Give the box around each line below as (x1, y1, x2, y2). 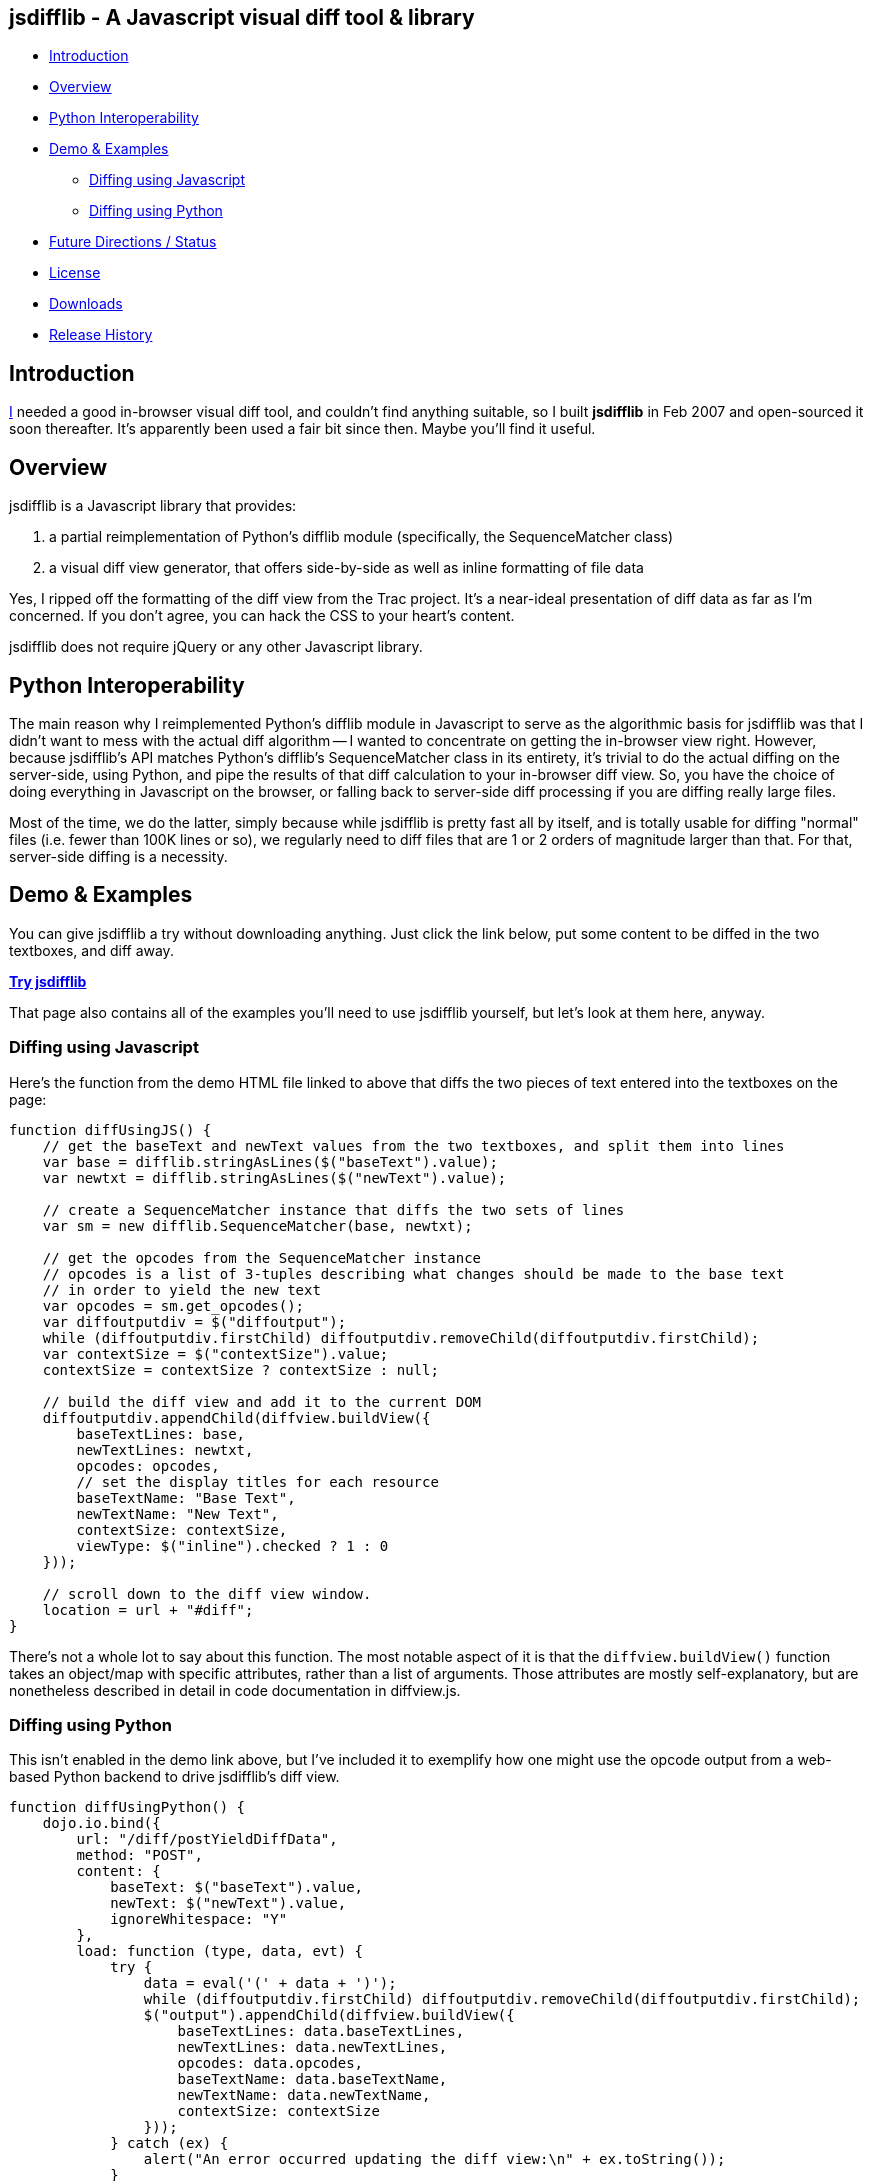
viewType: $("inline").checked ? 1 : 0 (76, 1537, 389, 1554)
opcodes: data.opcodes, (177, 2055, 364, 2072)
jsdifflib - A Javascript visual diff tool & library (9, 5, 475, 30)
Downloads (49, 295, 123, 313)
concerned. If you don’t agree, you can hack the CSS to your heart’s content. (9, 607, 515, 625)
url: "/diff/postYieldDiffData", (76, 1831, 338, 1848)
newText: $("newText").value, (110, 1895, 347, 1912)
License (49, 264, 101, 282)
